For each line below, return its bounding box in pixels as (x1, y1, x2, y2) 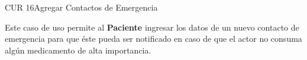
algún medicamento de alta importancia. (5, 44, 151, 56)
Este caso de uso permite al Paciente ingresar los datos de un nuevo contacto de (5, 21, 299, 33)
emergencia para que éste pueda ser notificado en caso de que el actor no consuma (5, 32, 302, 45)
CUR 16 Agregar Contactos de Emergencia (5, 1, 158, 13)
